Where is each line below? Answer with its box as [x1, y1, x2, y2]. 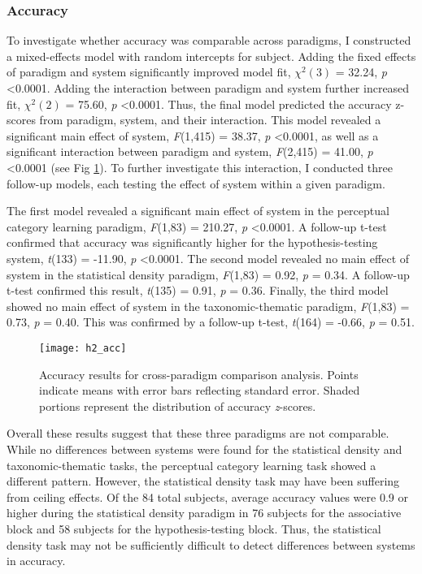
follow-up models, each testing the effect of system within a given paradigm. [7, 175, 385, 192]
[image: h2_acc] [39, 342, 127, 354]
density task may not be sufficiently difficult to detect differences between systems [7, 536, 415, 553]
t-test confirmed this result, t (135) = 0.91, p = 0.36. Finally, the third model [7, 282, 389, 299]
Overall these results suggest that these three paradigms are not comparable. [7, 425, 389, 442]
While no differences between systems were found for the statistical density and [7, 440, 402, 457]
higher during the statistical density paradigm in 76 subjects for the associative [7, 504, 402, 521]
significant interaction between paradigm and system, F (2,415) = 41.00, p [7, 143, 373, 160]
